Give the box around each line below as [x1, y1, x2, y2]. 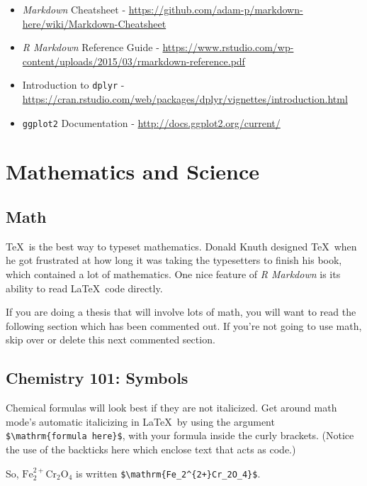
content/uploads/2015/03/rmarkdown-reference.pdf [22, 53, 245, 68]
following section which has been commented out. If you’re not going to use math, [6, 318, 362, 333]
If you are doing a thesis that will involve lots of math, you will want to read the [6, 304, 356, 319]
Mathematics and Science [6, 157, 260, 186]
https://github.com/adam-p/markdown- [128, 2, 303, 16]
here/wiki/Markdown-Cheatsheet [22, 16, 166, 31]
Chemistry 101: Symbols [6, 367, 188, 389]
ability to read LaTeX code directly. [6, 280, 163, 295]
